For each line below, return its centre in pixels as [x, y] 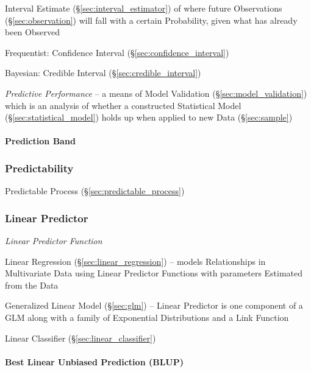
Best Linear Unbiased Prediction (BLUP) [94, 361]
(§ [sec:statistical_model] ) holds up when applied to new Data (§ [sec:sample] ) [149, 117]
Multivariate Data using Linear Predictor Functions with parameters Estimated [154, 273]
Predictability [39, 168]
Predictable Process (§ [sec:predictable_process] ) [95, 191]
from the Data [32, 285]
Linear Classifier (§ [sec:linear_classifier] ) [80, 338]
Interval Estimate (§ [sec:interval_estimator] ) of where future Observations [144, 8]
